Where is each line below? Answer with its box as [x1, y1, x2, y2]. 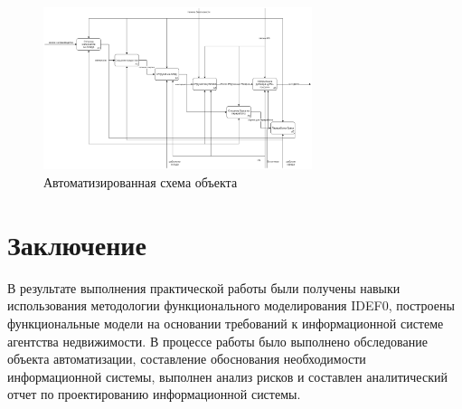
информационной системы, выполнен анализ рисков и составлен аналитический [7, 366, 448, 385]
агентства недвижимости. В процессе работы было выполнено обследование [7, 331, 428, 350]
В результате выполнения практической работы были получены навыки [7, 278, 401, 297]
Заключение [7, 225, 146, 262]
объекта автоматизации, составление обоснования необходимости [7, 349, 366, 368]
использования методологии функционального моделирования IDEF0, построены [7, 296, 455, 315]
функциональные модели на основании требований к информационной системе [7, 313, 444, 332]
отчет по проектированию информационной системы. [7, 385, 301, 404]
